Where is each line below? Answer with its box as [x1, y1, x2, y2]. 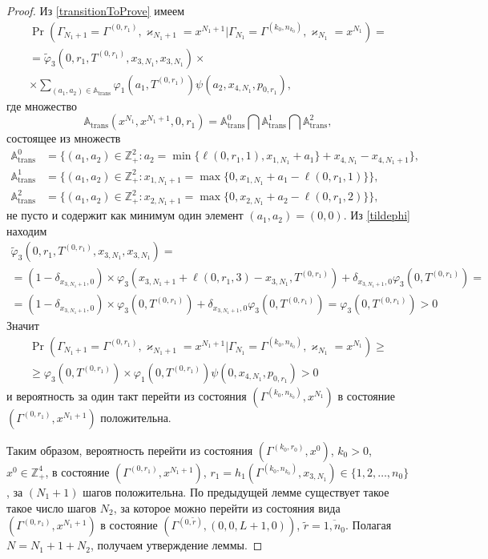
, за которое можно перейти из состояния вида [113, 499, 341, 516]
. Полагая [345, 517, 392, 533]
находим [6, 222, 47, 239]
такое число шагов [6, 499, 97, 516]
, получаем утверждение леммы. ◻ [91, 537, 263, 553]
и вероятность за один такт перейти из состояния [6, 387, 247, 404]
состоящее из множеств [6, 130, 121, 147]
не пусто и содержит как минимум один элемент [6, 207, 244, 223]
